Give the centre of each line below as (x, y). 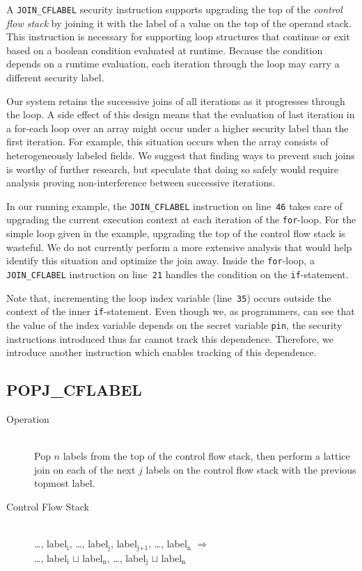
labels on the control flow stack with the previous (251, 469)
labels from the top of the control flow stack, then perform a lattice (206, 456)
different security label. (55, 78)
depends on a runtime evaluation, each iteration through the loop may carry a (173, 64)
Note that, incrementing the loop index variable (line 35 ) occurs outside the (169, 297)
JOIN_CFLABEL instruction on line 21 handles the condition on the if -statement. (178, 274)
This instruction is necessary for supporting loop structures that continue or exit (178, 37)
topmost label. (65, 483)
